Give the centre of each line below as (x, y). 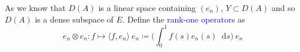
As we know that (35, 8)
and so (283, 8)
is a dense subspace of (74, 19)
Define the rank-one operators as (186, 19)
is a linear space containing (147, 8)
